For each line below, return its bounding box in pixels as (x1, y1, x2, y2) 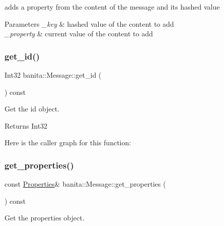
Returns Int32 (5, 120, 48, 131)
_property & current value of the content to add (5, 28, 153, 39)
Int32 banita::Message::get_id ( (5, 70, 102, 80)
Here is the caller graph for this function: (5, 137, 131, 148)
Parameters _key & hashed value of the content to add (5, 18, 174, 29)
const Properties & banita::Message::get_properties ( (5, 179, 166, 189)
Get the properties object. (5, 212, 85, 223)
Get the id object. (5, 103, 59, 114)
